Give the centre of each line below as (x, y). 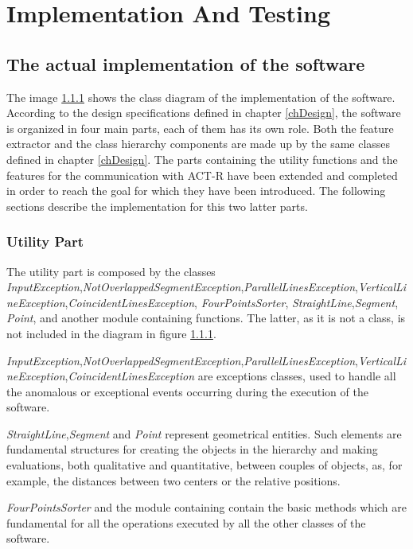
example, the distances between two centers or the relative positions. (173, 480)
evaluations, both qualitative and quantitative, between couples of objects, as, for (205, 465)
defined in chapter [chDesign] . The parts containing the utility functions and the (202, 159)
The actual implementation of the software (186, 63)
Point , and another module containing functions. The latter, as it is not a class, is (206, 318)
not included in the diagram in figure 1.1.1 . (111, 333)
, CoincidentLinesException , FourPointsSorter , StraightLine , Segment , (232, 302)
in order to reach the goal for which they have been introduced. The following (196, 191)
